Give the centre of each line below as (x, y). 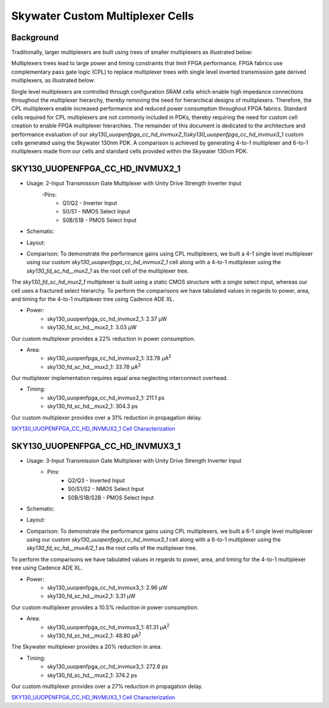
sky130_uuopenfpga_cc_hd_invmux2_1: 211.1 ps (106, 398)
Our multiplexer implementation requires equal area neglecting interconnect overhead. (120, 378)
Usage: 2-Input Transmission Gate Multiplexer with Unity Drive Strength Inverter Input (134, 184)
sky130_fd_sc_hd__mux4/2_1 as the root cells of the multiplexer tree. (112, 548)
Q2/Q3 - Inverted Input (96, 480)
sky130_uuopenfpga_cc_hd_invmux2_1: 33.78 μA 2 (109, 358)
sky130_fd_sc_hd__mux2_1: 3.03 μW (92, 327)
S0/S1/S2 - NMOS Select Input (106, 489)
